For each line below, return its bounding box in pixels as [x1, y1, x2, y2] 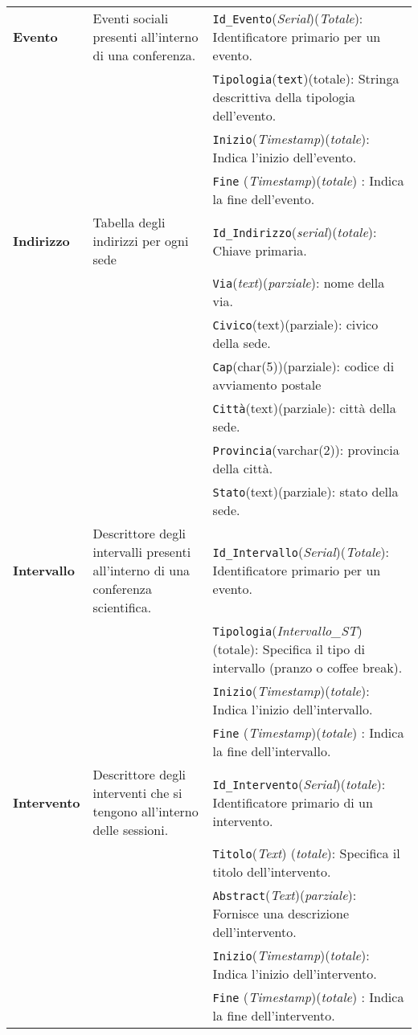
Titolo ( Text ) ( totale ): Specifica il [212, 844, 400, 862]
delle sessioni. [92, 820, 169, 839]
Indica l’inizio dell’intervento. [212, 964, 377, 983]
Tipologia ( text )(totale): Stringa [212, 69, 400, 88]
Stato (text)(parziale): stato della [212, 482, 399, 501]
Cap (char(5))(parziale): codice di [212, 357, 395, 375]
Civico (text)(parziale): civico [212, 315, 379, 333]
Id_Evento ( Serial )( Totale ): [212, 9, 363, 27]
